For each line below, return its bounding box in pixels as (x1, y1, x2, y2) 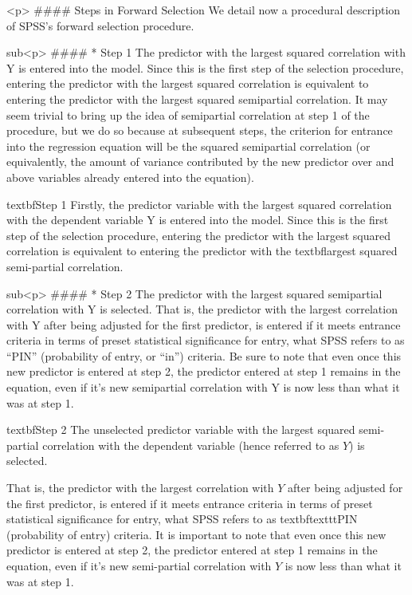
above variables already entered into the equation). (6, 168, 254, 185)
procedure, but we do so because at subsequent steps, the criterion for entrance (6, 122, 393, 139)
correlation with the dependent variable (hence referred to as (42, 436, 339, 453)
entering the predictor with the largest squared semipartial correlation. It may (6, 90, 388, 107)
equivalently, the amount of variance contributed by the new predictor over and (6, 153, 394, 170)
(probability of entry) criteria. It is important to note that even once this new (6, 526, 386, 542)
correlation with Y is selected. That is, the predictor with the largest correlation (6, 301, 398, 317)
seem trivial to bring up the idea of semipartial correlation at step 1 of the (6, 106, 370, 123)
